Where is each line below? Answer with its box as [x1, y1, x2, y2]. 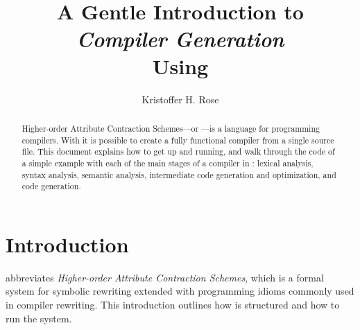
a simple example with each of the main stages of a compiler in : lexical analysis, [22, 157, 314, 168]
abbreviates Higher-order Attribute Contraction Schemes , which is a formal [6, 270, 324, 284]
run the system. [6, 311, 72, 325]
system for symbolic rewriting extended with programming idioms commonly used [6, 284, 354, 298]
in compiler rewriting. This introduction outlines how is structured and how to [6, 297, 340, 311]
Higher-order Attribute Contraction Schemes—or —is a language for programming [22, 122, 320, 134]
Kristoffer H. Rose [142, 92, 219, 106]
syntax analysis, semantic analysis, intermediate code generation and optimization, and [22, 168, 336, 180]
